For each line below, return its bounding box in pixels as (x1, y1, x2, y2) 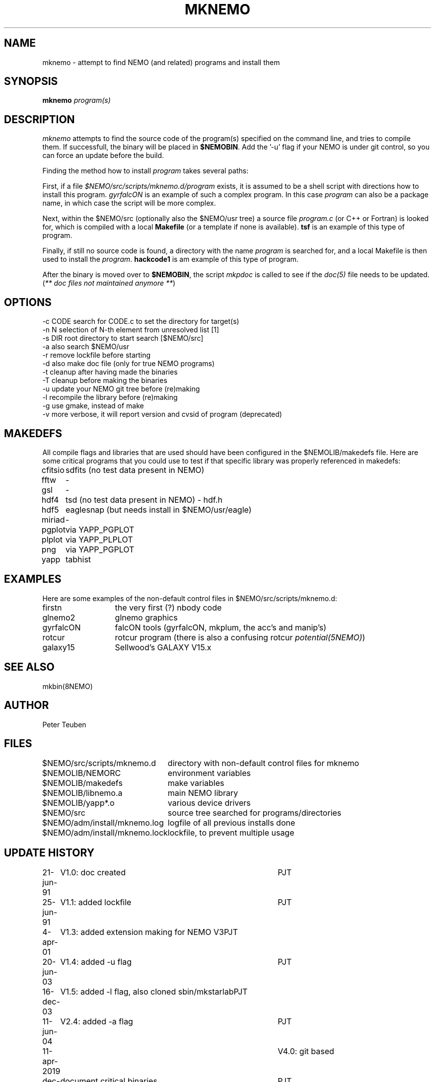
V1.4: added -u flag (60, 957, 132, 967)
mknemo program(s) (42, 96, 111, 105)
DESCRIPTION (4, 113, 75, 126)
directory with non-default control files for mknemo (167, 758, 360, 769)
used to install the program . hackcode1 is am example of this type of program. (42, 255, 299, 264)
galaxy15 (42, 642, 75, 652)
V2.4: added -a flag (60, 1016, 133, 1027)
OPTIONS (4, 296, 52, 309)
